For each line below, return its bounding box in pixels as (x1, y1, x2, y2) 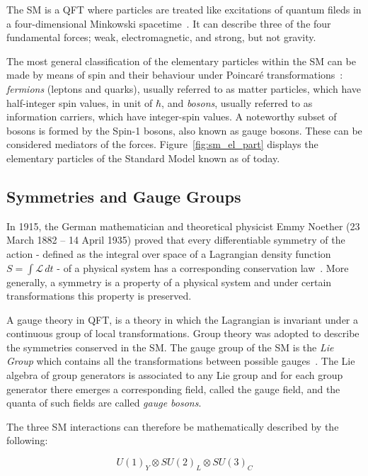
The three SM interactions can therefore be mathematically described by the (6, 419, 339, 433)
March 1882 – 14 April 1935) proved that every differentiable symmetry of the (6, 232, 345, 247)
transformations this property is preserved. (6, 288, 192, 303)
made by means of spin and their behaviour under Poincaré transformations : (6, 67, 343, 82)
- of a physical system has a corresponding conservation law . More (57, 260, 349, 275)
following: (6, 433, 48, 448)
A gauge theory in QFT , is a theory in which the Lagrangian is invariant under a (6, 312, 359, 327)
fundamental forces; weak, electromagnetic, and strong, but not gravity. (6, 30, 316, 45)
